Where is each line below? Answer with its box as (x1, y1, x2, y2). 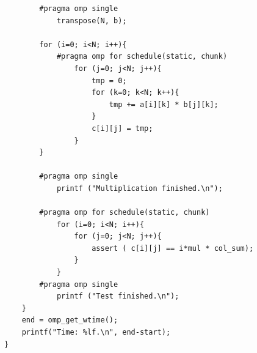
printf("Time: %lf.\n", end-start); (21, 328, 171, 337)
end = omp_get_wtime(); (21, 316, 118, 325)
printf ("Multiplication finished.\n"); (56, 184, 223, 193)
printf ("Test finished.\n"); (56, 292, 179, 301)
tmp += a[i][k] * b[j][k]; (109, 100, 219, 109)
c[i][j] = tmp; (92, 124, 153, 133)
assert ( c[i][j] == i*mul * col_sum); (92, 243, 254, 253)
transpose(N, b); (56, 16, 127, 25)
